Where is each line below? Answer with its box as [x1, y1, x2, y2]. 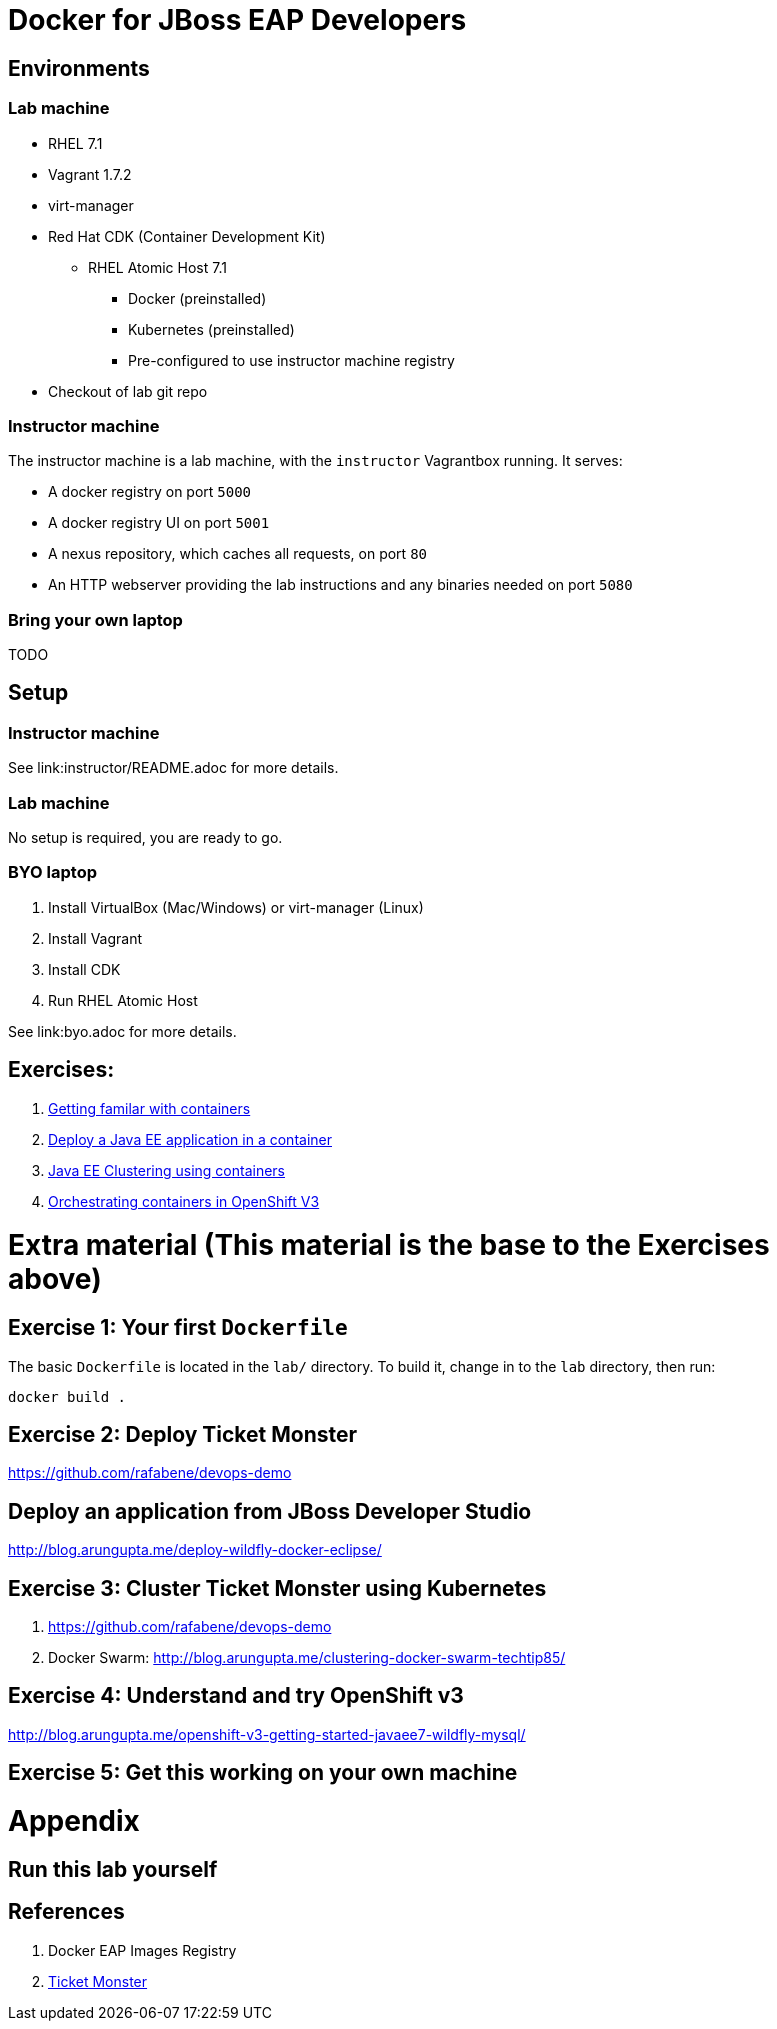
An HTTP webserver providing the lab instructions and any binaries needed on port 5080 [48, 576, 633, 594]
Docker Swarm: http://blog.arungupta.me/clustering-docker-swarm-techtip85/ [48, 1649, 566, 1667]
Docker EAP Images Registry [48, 1941, 237, 1959]
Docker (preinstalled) [128, 289, 267, 307]
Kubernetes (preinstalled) [128, 320, 295, 338]
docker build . [8, 1388, 127, 1405]
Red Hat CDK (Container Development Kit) [48, 227, 326, 245]
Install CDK [48, 960, 121, 978]
